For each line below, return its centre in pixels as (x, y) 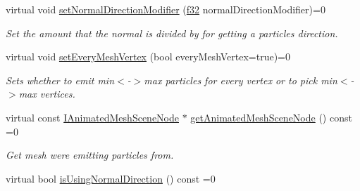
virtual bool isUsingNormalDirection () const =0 (111, 178)
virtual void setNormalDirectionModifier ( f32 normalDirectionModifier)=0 (166, 9)
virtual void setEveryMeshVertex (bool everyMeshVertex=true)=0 (148, 57)
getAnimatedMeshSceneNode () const (271, 117)
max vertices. (47, 94)
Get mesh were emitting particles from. (90, 155)
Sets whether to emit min (60, 80)
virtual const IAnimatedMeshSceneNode (92, 117)
